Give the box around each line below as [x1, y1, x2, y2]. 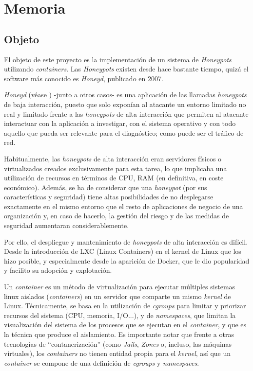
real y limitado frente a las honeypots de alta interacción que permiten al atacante [4, 108, 249, 119]
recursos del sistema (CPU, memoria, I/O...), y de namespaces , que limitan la [4, 310, 236, 320]
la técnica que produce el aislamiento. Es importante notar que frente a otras [4, 329, 234, 339]
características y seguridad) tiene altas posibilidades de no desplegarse [4, 192, 214, 202]
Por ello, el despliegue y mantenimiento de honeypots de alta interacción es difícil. [4, 236, 248, 247]
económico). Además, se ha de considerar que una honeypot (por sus [4, 182, 207, 192]
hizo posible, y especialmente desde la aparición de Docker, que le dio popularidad [4, 255, 250, 265]
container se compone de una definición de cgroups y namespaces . [4, 357, 199, 368]
